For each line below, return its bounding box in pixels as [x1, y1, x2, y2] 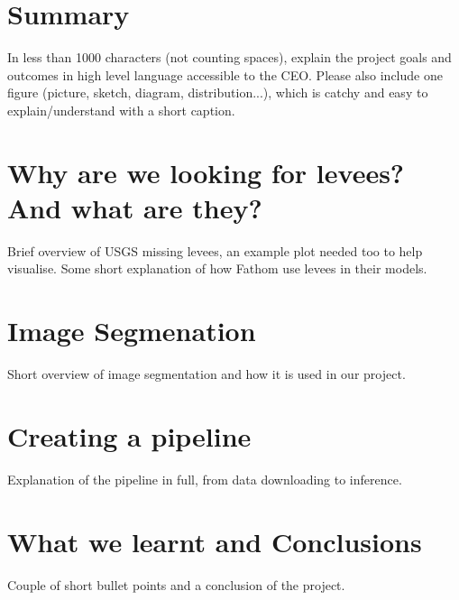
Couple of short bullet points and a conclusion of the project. [7, 575, 345, 594]
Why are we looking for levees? [7, 153, 405, 190]
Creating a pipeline [7, 417, 252, 454]
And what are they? [7, 189, 262, 226]
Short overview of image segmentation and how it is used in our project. [7, 365, 406, 383]
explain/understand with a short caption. [7, 100, 235, 119]
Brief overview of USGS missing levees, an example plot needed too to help [7, 241, 423, 260]
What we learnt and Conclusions [7, 522, 422, 559]
